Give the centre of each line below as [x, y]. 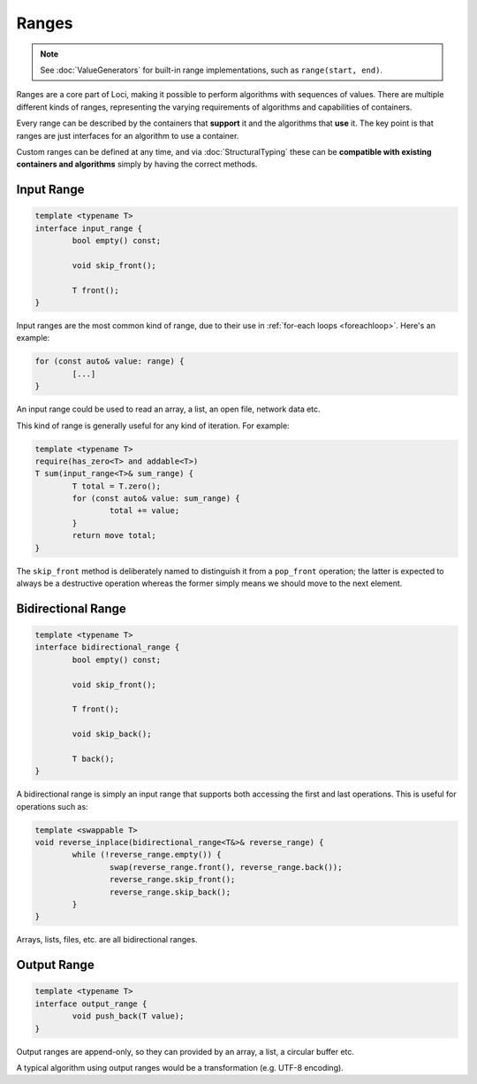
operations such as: [52, 806]
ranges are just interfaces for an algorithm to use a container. [128, 135]
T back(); [93, 758]
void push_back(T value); [128, 1016]
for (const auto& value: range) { [110, 361]
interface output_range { [91, 1003]
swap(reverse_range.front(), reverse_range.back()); [226, 867]
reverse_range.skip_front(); [172, 880]
